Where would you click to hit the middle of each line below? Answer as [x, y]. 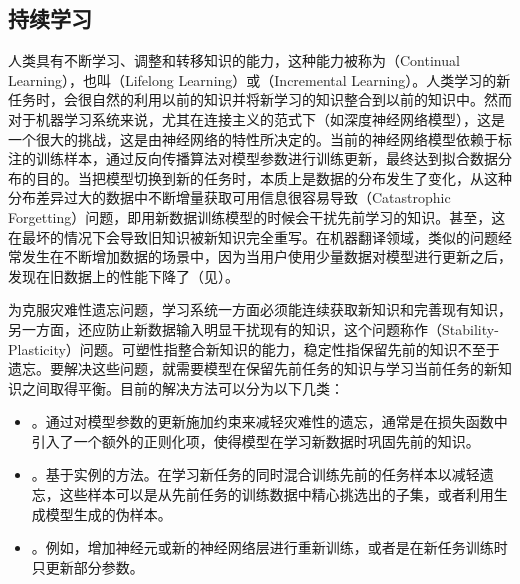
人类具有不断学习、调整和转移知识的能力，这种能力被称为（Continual [234, 60]
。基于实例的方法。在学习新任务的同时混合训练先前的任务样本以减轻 [255, 474]
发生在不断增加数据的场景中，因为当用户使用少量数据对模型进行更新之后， [266, 256]
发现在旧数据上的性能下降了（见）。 [123, 275]
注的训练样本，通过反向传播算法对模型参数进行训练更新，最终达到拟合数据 [253, 158]
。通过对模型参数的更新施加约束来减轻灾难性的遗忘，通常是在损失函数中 [269, 421]
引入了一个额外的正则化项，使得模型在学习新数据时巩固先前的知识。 [255, 440]
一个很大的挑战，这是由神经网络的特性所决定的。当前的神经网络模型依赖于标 [260, 138]
